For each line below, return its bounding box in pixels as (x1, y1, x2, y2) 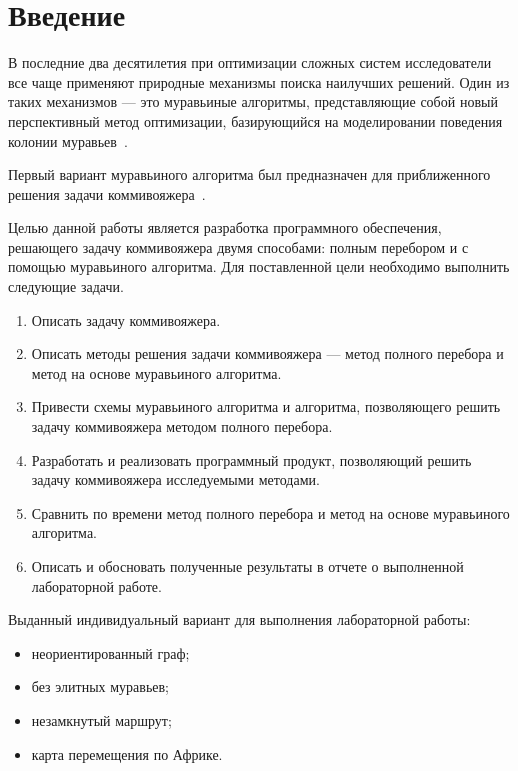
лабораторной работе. (31, 575, 162, 596)
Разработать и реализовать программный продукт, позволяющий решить (31, 449, 472, 470)
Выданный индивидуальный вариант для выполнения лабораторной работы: (8, 609, 471, 630)
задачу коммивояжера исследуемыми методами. (31, 469, 320, 490)
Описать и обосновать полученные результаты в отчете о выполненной (31, 556, 464, 576)
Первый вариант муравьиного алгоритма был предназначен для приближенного (8, 164, 491, 185)
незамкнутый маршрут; (31, 709, 172, 730)
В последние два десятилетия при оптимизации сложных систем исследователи (8, 52, 492, 73)
